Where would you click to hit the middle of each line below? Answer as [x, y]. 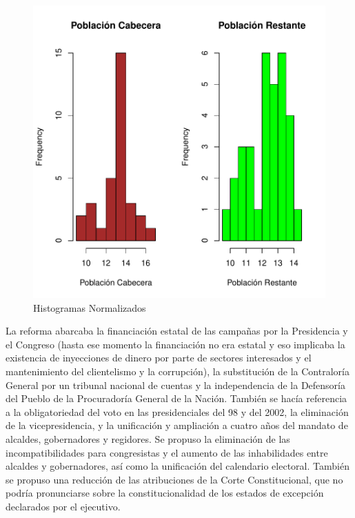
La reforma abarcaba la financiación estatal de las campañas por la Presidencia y [177, 331]
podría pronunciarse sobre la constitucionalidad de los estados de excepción [165, 493]
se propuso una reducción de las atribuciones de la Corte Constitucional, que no [174, 479]
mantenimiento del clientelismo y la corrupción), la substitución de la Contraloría [177, 371]
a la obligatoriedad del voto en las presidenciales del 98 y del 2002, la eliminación [177, 411]
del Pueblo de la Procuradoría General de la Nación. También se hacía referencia [176, 398]
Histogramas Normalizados [90, 307]
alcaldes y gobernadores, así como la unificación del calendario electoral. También [177, 466]
